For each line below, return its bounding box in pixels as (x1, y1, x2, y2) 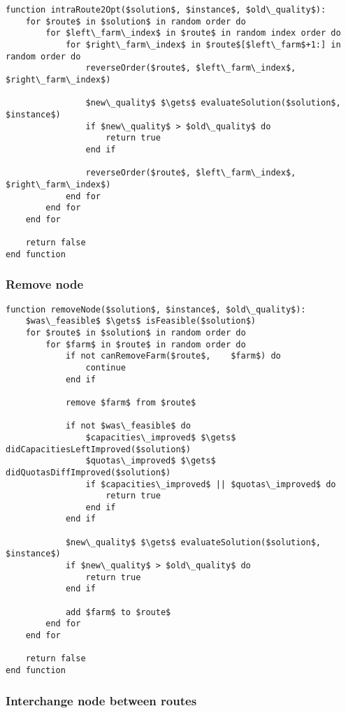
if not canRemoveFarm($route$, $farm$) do (65, 351, 281, 361)
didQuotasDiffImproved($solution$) (6, 467, 171, 477)
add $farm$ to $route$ (65, 607, 171, 617)
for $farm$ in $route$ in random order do (45, 339, 246, 350)
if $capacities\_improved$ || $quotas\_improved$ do (85, 479, 336, 489)
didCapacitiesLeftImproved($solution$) (6, 444, 191, 454)
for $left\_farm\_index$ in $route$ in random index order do (45, 28, 341, 38)
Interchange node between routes (6, 691, 197, 709)
